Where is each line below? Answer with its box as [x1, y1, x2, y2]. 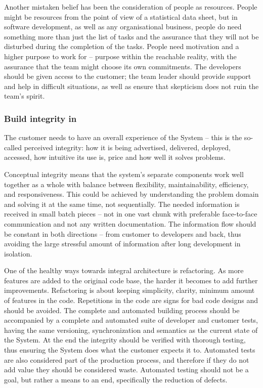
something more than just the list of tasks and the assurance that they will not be [4, 31, 259, 41]
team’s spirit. [4, 91, 45, 101]
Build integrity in [4, 112, 77, 124]
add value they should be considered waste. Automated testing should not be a [4, 364, 249, 375]
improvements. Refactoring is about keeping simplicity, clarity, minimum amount [4, 285, 255, 295]
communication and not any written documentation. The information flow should [4, 218, 256, 229]
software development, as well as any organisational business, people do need [4, 21, 242, 32]
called [4, 142, 22, 152]
